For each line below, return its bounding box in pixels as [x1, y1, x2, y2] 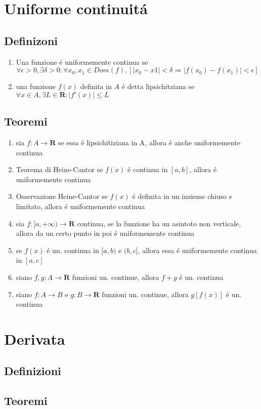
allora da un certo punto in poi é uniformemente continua [16, 228, 195, 238]
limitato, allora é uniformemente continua [16, 200, 145, 211]
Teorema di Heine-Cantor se [16, 164, 103, 175]
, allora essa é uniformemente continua [138, 244, 257, 255]
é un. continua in [47, 244, 99, 255]
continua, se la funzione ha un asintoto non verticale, [77, 218, 241, 228]
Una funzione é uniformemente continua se [16, 56, 148, 67]
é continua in [127, 164, 168, 175]
